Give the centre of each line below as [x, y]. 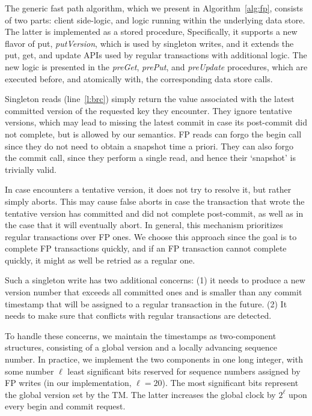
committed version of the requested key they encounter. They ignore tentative [148, 110]
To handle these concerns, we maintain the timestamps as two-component [141, 335]
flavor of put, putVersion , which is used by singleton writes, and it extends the [149, 43]
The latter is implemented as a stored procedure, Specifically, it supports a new [151, 32]
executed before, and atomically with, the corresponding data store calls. [139, 78]
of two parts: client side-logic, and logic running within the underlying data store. [155, 20]
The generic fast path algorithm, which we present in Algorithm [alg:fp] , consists [154, 8]
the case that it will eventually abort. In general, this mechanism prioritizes [144, 225]
